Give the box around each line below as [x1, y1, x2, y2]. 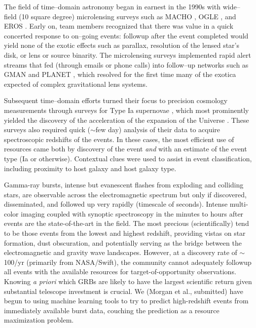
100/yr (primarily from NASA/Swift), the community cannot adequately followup [4, 256, 252, 267]
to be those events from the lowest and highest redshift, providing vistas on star [4, 228, 246, 238]
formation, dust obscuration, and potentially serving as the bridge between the [4, 237, 242, 248]
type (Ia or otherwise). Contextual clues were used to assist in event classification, [4, 153, 252, 163]
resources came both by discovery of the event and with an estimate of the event [4, 144, 247, 154]
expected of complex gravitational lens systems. [4, 78, 147, 89]
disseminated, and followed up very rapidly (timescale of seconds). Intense [4, 199, 228, 209]
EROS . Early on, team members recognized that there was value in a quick [4, 21, 233, 31]
